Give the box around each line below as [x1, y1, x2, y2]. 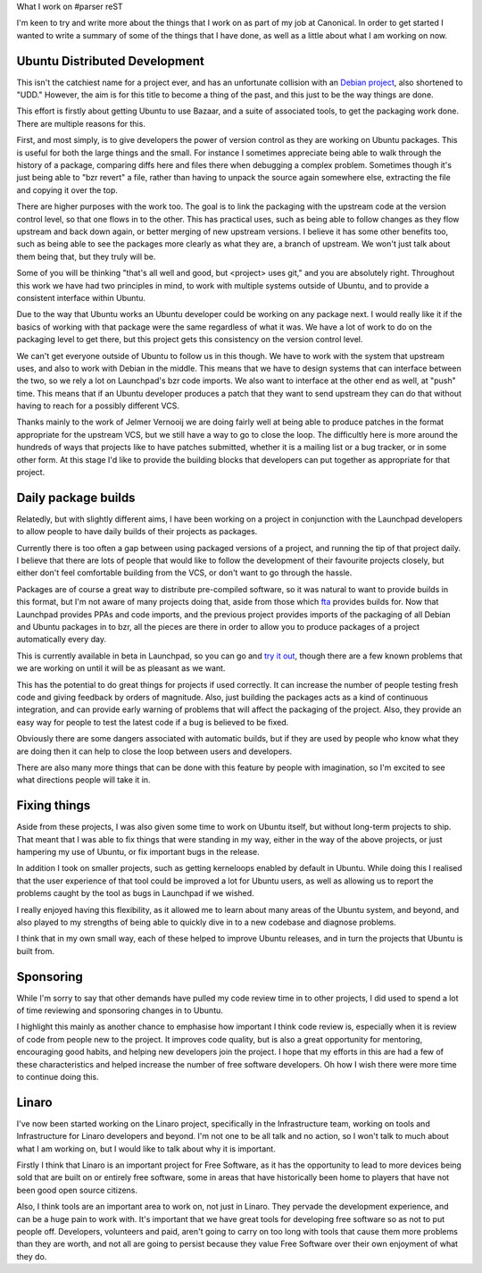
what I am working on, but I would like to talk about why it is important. [16, 1143, 276, 1154]
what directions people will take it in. [16, 775, 151, 785]
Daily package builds [16, 490, 136, 505]
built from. [16, 945, 55, 956]
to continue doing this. [16, 1072, 99, 1083]
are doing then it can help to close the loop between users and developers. [16, 746, 293, 757]
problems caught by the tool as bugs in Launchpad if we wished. [16, 888, 254, 899]
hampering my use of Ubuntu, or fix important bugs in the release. [16, 847, 261, 858]
